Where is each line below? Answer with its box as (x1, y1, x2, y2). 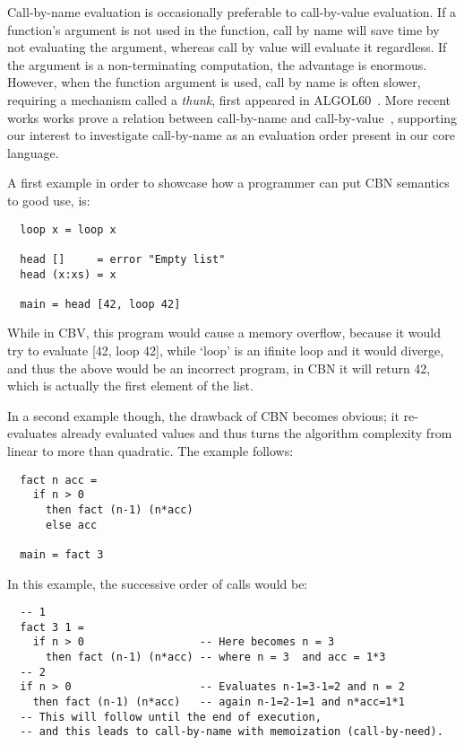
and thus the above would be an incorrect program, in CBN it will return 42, (7, 358, 431, 377)
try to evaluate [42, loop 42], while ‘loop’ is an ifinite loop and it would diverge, (7, 341, 444, 360)
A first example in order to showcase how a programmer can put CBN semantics (7, 173, 450, 192)
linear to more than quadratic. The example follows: (7, 442, 294, 460)
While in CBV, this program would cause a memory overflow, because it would (7, 323, 441, 342)
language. (7, 143, 59, 162)
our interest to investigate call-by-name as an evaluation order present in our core (7, 126, 455, 145)
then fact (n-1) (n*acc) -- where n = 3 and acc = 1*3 (45, 651, 386, 664)
